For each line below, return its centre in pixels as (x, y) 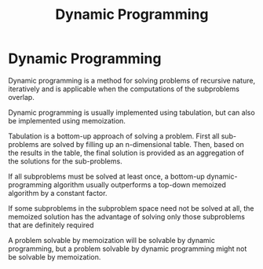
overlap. (22, 97)
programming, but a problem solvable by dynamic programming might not (128, 249)
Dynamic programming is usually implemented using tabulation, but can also (131, 112)
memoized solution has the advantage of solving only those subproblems (127, 216)
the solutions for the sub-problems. (66, 161)
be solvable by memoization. (55, 256)
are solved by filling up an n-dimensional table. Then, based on (142, 144)
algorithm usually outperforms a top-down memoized (140, 184)
